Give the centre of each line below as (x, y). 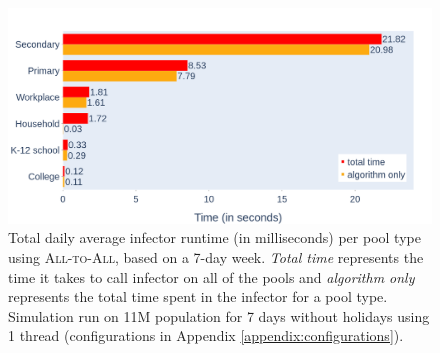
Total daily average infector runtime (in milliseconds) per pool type (214, 237)
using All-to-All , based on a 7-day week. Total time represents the (216, 256)
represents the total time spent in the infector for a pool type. (198, 296)
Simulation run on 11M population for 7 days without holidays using (219, 315)
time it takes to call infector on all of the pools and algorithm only (211, 276)
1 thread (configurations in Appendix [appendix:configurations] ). (206, 335)
